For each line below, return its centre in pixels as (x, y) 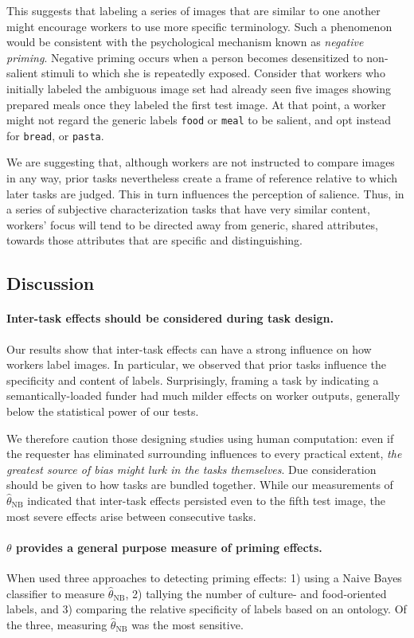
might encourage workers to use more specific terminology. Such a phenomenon (199, 26)
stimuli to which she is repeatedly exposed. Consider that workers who (213, 73)
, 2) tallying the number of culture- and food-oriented (256, 593)
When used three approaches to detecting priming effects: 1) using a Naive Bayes (204, 577)
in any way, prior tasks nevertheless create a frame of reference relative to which (202, 178)
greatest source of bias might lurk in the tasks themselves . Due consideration (191, 469)
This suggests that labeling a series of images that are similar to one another (193, 10)
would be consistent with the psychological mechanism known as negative (185, 42)
